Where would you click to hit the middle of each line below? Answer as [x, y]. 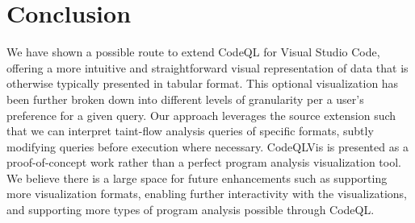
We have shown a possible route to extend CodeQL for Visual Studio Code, [193, 52]
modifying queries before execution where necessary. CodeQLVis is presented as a [207, 146]
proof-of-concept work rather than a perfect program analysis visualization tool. [204, 162]
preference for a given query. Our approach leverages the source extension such [201, 115]
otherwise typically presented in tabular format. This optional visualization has [203, 83]
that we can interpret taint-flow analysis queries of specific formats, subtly [190, 131]
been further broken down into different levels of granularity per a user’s [185, 99]
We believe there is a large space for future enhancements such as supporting [197, 178]
